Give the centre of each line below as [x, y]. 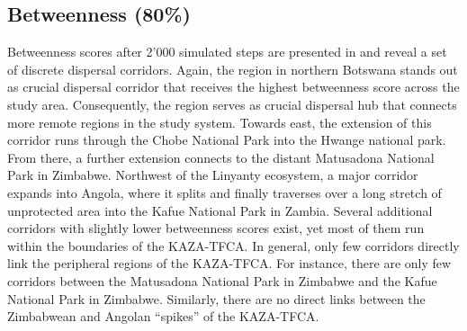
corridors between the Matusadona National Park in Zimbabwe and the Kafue [222, 280]
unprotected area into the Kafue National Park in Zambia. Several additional [220, 210]
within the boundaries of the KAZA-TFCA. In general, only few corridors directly [233, 245]
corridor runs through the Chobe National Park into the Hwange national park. [227, 140]
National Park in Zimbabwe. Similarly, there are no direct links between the [216, 298]
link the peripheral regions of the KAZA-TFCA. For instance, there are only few [229, 263]
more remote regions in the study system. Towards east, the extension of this [220, 122]
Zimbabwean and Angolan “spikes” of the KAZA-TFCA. [163, 316]
